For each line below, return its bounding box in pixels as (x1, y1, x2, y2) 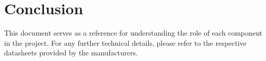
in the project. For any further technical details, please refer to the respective (4, 37, 247, 48)
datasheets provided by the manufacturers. (4, 47, 138, 58)
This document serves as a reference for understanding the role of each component (4, 27, 262, 38)
